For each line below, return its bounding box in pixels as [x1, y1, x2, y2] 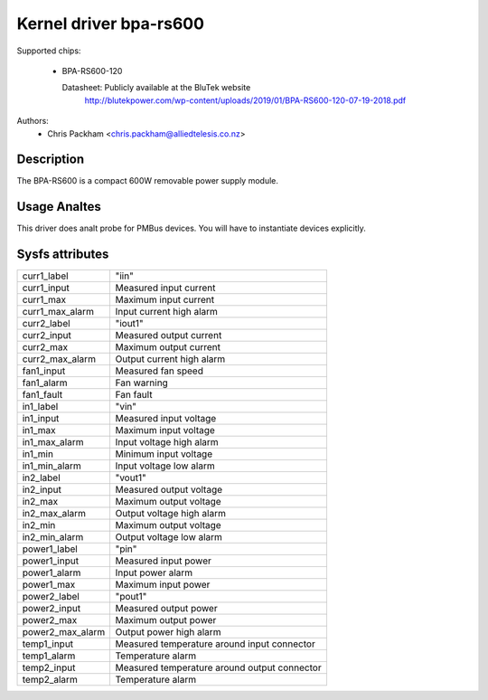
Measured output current [115, 329, 222, 342]
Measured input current [115, 281, 216, 294]
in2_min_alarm [22, 531, 84, 544]
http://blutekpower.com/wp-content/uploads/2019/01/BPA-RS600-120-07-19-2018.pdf [84, 95, 407, 106]
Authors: [16, 116, 49, 127]
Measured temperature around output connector [115, 661, 322, 674]
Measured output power [115, 602, 218, 615]
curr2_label [22, 317, 71, 330]
